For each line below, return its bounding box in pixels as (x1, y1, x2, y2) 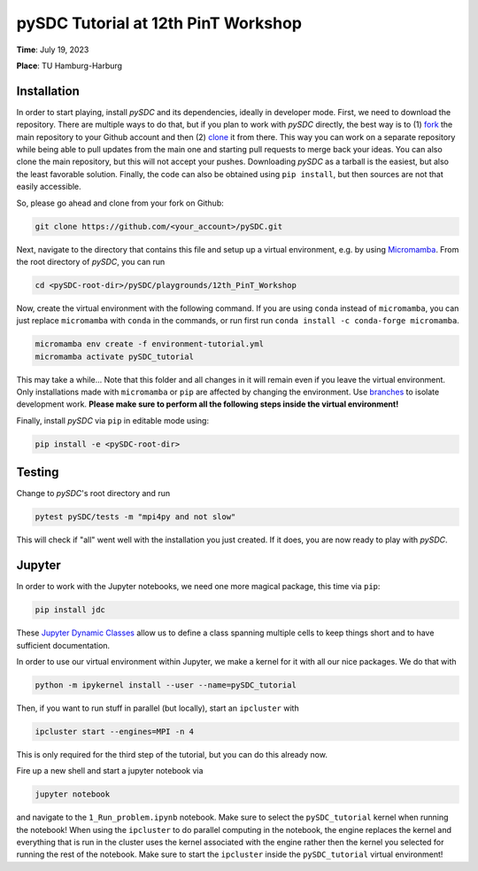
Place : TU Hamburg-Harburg (16, 60, 123, 71)
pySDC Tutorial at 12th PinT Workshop (16, 13, 303, 33)
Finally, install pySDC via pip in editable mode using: (16, 415, 210, 425)
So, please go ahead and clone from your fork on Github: (16, 198, 225, 208)
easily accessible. (16, 182, 81, 192)
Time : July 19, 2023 (16, 44, 89, 55)
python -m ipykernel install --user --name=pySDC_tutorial (35, 680, 297, 690)
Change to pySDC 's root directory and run (16, 488, 171, 499)
